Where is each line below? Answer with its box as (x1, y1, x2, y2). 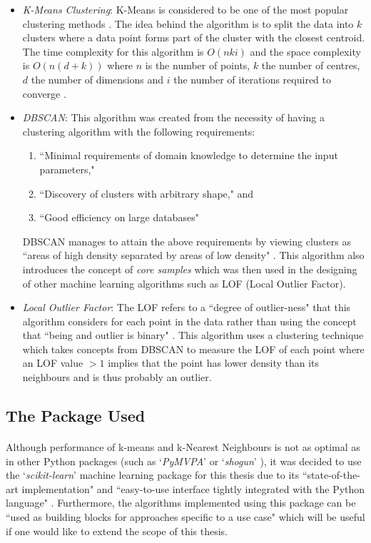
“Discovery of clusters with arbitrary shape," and (39, 186, 254, 201)
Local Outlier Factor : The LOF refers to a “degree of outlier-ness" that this (22, 300, 351, 315)
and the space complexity (250, 44, 361, 59)
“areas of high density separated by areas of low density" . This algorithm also (22, 248, 365, 263)
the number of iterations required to (173, 71, 331, 86)
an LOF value (22, 355, 83, 370)
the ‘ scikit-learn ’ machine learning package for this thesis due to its (6, 467, 300, 482)
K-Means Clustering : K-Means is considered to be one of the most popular (22, 2, 349, 16)
